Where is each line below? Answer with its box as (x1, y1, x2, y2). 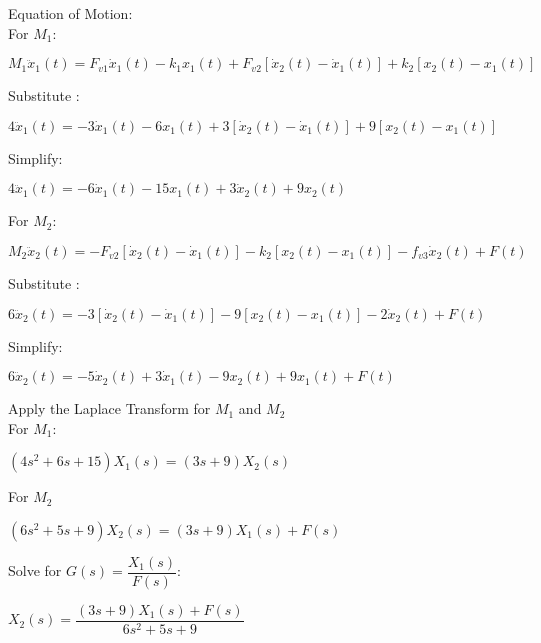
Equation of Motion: (8, 3, 133, 23)
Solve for (8, 560, 62, 581)
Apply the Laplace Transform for (8, 398, 211, 419)
